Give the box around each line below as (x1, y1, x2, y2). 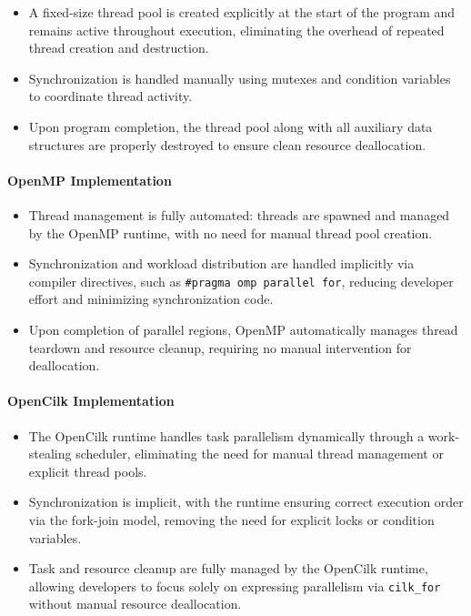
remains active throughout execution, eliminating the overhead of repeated (28, 20, 445, 39)
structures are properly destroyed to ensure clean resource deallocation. (28, 135, 426, 154)
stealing (28, 444, 72, 463)
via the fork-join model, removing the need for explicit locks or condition (28, 510, 435, 529)
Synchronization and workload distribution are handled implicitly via (28, 254, 415, 273)
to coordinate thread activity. (28, 86, 193, 106)
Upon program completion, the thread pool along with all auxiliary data (28, 116, 433, 136)
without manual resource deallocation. (28, 594, 242, 613)
